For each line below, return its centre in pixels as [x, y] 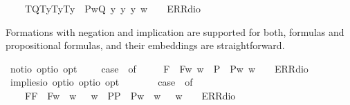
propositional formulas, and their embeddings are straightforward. [145, 45]
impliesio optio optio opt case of [101, 82]
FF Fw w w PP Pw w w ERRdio [130, 95]
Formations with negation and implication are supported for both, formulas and [175, 31]
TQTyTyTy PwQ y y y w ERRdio [112, 8]
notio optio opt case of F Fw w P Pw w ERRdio [159, 68]
